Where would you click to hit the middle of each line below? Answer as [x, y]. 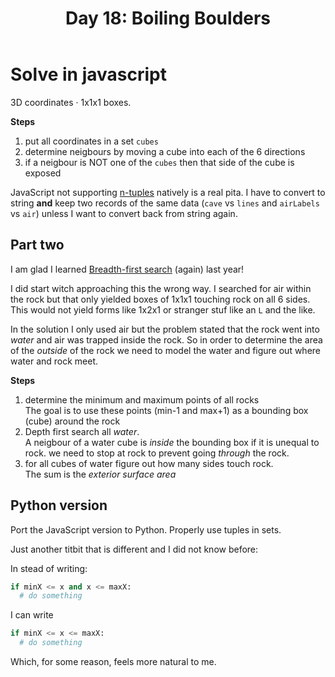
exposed [43, 173]
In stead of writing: [49, 568]
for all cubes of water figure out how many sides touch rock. [149, 463]
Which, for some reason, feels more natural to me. [113, 662]
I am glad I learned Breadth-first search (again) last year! [127, 269]
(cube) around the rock [72, 421]
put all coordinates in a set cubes [91, 141]
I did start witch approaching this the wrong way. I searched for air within [161, 288]
